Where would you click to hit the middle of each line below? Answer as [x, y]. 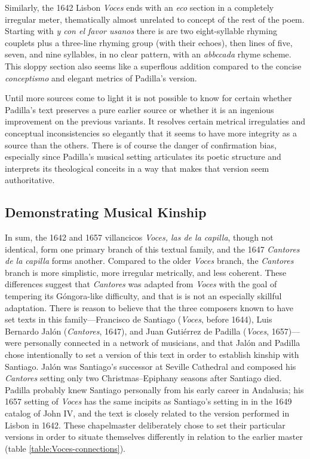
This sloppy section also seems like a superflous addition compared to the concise [153, 66]
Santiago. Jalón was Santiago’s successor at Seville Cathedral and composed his [151, 366]
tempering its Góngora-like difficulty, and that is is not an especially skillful [143, 296]
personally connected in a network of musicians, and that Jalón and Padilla [162, 343]
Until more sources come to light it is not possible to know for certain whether [148, 98]
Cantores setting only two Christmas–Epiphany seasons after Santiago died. [143, 378]
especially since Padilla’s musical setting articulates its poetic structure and [143, 156]
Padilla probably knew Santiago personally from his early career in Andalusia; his [154, 389]
